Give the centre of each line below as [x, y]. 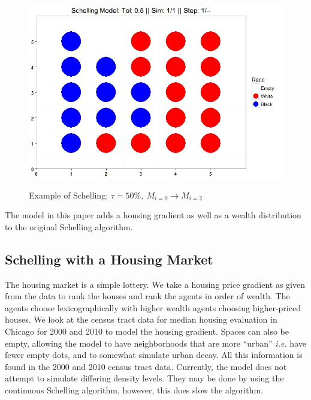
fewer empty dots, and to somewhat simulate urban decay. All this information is [154, 355]
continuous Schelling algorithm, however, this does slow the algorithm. [134, 390]
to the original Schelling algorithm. [69, 226]
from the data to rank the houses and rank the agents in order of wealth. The [147, 296]
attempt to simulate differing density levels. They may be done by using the [144, 378]
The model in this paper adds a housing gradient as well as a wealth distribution [153, 215]
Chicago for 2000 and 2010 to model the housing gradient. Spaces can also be [147, 331]
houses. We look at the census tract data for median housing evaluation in [141, 319]
